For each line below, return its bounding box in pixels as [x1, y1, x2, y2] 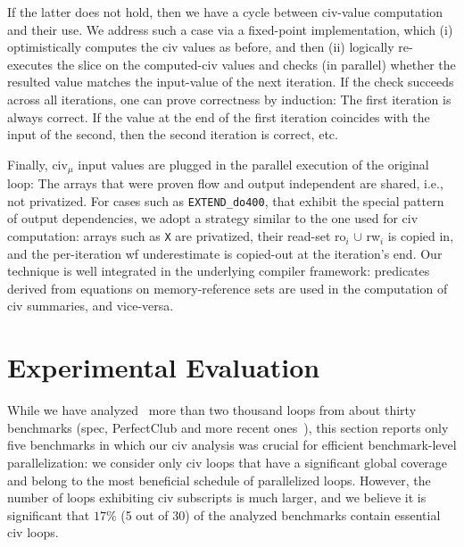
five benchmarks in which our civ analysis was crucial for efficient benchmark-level [7, 435, 457, 454]
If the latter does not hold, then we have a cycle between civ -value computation [7, 3, 443, 21]
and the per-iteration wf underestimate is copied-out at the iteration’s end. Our [7, 244, 443, 262]
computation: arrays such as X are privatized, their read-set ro [7, 227, 346, 245]
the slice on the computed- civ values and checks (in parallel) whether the [56, 54, 456, 73]
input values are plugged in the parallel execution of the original [78, 154, 429, 173]
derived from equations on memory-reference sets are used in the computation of [7, 278, 448, 297]
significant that [7, 505, 90, 524]
